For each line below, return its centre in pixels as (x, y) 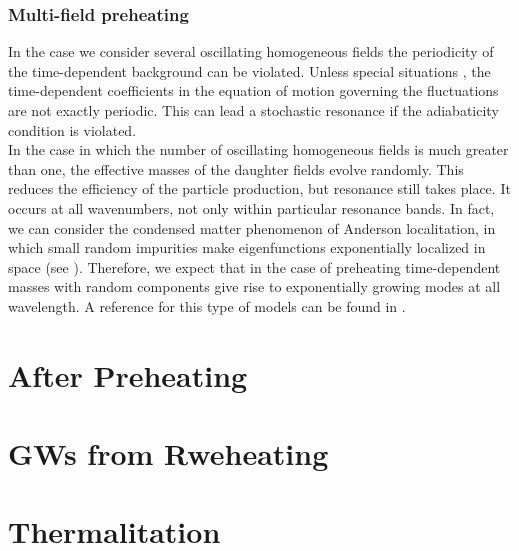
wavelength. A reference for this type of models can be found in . (207, 305)
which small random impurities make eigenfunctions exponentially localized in (247, 247)
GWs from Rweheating (168, 453)
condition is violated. (72, 129)
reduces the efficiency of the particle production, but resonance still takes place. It (259, 188)
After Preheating (128, 374)
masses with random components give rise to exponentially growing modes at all (254, 286)
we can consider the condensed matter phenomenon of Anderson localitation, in (252, 227)
